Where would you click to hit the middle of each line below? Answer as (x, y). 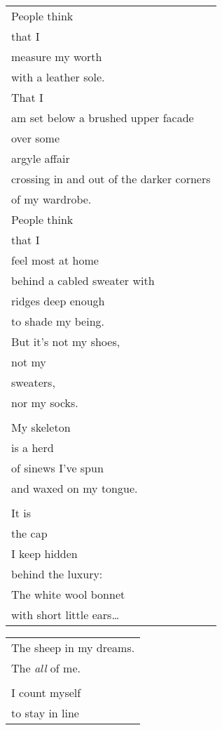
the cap (29, 533)
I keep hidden (44, 553)
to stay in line (45, 713)
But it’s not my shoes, (66, 341)
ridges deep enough (58, 301)
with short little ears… (65, 615)
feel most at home (55, 260)
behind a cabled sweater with (83, 280)
